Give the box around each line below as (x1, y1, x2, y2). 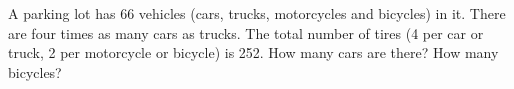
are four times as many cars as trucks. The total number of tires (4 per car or (8, 22, 484, 43)
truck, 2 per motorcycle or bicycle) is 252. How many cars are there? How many (8, 42, 499, 63)
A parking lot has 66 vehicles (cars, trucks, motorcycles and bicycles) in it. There (8, 3, 506, 23)
